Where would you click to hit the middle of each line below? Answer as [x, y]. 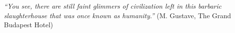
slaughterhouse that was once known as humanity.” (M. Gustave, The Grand [117, 15]
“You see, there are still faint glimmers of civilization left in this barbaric [113, 6]
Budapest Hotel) [28, 25]
